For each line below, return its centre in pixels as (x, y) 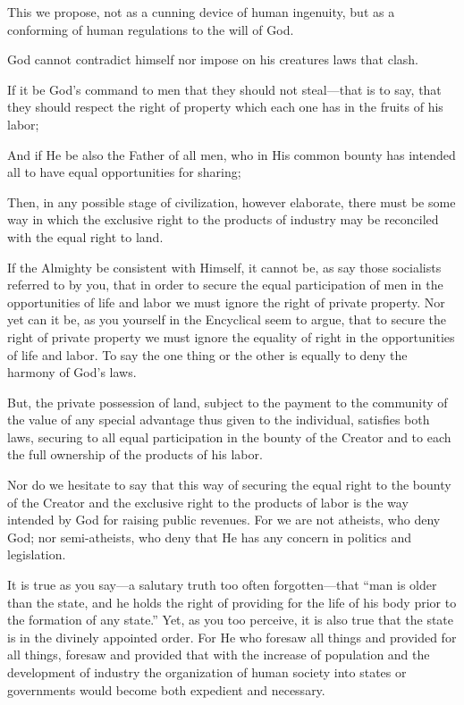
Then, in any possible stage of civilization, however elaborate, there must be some (232, 201)
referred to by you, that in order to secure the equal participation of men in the (225, 285)
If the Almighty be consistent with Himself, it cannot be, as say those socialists (224, 267)
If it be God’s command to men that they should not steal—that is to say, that (224, 89)
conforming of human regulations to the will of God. (151, 29)
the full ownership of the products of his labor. (135, 454)
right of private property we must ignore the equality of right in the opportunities (231, 336)
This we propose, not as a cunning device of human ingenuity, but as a (201, 12)
